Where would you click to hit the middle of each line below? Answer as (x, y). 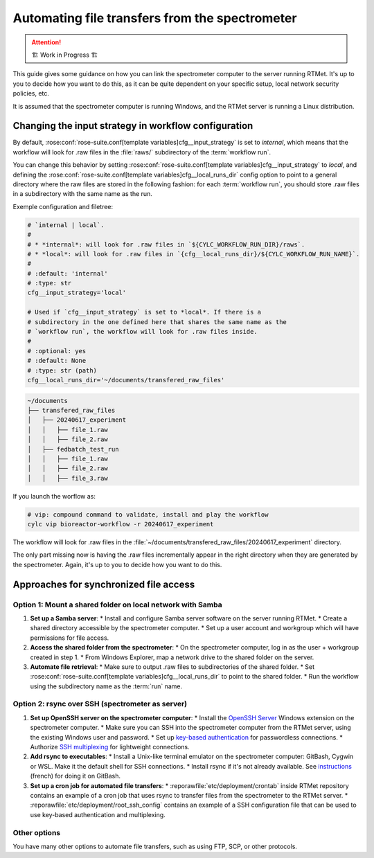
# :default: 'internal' (68, 273)
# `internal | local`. (66, 225)
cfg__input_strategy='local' (77, 293)
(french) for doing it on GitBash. (75, 776)
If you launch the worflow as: (54, 496)
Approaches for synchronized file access (104, 584)
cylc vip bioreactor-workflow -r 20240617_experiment (121, 524)
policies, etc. (31, 93)
